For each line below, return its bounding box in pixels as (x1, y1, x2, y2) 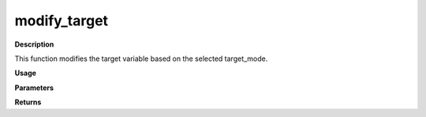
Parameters (14, 83, 54, 92)
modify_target (14, 12, 109, 29)
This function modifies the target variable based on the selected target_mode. (14, 54, 268, 63)
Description (14, 40, 54, 49)
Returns (14, 97, 42, 107)
